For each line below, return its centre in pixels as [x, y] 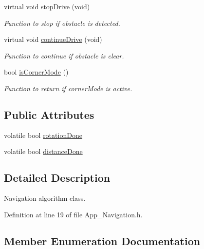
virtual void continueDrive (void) [53, 39]
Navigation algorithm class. [45, 198]
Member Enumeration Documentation [102, 240]
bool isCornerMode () [36, 72]
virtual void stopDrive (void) [47, 6]
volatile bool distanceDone [43, 151]
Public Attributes [49, 114]
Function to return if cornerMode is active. [68, 88]
